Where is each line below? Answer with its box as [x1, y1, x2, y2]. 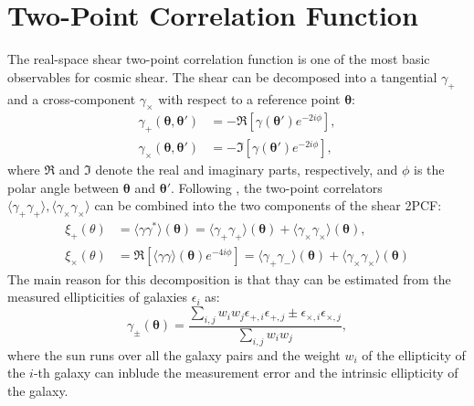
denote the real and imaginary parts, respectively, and [95, 160, 398, 179]
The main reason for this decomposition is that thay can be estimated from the [7, 269, 451, 288]
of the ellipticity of [362, 345, 466, 364]
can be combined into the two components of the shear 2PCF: [94, 196, 442, 215]
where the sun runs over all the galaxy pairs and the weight [7, 345, 341, 364]
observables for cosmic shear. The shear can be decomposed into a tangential [7, 67, 437, 86]
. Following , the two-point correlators [170, 177, 383, 197]
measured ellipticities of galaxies [7, 287, 188, 306]
